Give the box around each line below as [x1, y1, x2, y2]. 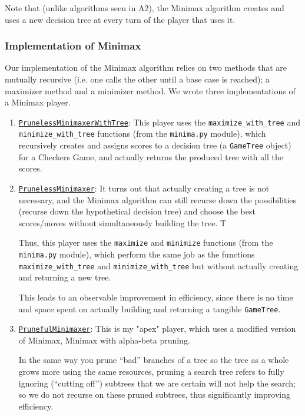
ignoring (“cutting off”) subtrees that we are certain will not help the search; [18, 377, 296, 389]
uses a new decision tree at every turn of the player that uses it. [5, 13, 236, 25]
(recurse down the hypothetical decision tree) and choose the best [18, 205, 256, 217]
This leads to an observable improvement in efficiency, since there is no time [18, 290, 293, 303]
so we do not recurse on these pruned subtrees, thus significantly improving [18, 388, 290, 401]
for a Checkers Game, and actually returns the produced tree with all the [18, 150, 284, 163]
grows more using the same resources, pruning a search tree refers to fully [18, 365, 284, 378]
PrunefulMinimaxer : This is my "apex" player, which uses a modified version [18, 322, 296, 335]
